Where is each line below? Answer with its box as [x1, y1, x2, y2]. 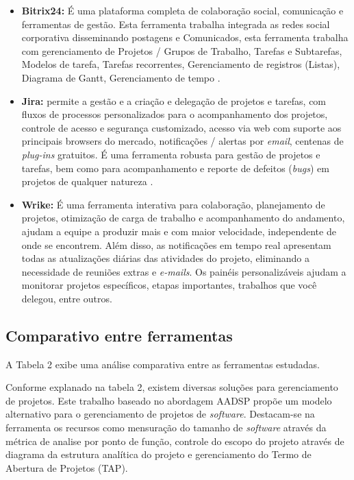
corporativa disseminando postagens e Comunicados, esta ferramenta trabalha [21, 30, 349, 45]
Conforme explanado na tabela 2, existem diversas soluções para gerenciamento [5, 380, 338, 394]
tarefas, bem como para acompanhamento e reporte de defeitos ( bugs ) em [21, 160, 329, 175]
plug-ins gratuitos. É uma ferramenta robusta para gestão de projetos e [21, 147, 320, 161]
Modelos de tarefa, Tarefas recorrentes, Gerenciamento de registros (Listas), [21, 57, 340, 71]
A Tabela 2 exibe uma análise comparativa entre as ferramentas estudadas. [5, 357, 320, 371]
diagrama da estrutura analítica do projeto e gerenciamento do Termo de [5, 447, 312, 461]
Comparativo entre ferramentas [5, 324, 233, 346]
